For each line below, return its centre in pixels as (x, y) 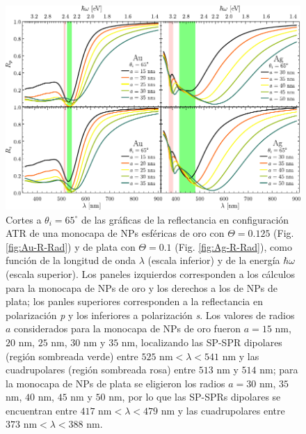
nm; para (279, 370)
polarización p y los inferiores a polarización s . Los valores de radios (150, 315)
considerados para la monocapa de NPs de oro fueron (128, 328)
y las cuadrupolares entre (231, 410)
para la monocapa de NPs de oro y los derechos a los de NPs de (142, 287)
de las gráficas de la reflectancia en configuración (185, 219)
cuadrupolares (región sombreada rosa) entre (101, 370)
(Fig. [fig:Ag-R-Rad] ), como (233, 246)
